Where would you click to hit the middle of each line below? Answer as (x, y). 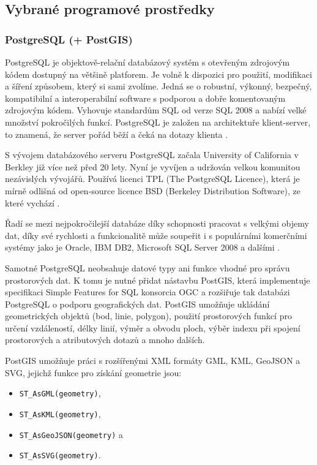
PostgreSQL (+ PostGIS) (69, 39)
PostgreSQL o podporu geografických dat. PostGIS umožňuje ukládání (137, 304)
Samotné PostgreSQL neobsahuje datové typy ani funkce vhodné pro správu (147, 267)
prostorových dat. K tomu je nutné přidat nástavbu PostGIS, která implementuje (158, 280)
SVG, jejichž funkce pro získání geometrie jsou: (93, 372)
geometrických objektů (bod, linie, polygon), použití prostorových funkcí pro (148, 316)
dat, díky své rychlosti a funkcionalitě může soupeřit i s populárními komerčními (156, 235)
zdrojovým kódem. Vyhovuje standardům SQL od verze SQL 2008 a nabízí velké (156, 110)
